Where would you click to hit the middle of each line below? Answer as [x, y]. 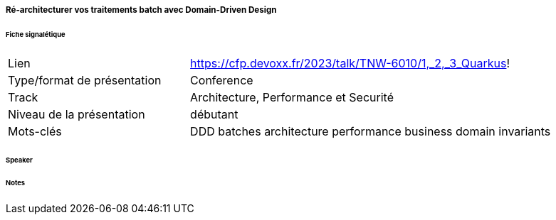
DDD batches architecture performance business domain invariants [371, 131]
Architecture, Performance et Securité [292, 97]
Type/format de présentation [85, 80]
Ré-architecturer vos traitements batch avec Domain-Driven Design [141, 10]
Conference [222, 80]
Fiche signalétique [36, 34]
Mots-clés [35, 131]
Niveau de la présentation [77, 114]
